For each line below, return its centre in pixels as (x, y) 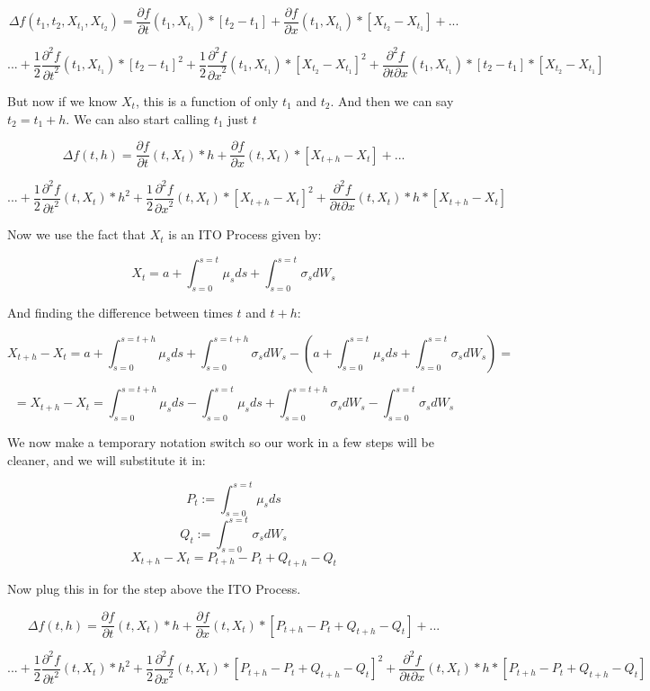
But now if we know (62, 100)
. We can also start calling (138, 118)
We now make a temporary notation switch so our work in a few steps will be (221, 441)
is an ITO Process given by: (245, 234)
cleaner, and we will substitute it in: (107, 459)
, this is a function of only (207, 100)
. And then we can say (392, 100)
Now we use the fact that (77, 234)
